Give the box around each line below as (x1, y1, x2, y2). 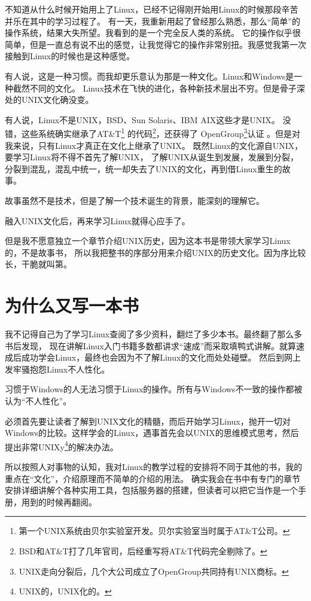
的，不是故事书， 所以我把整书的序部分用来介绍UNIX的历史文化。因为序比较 (5, 246, 306, 258)
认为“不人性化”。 (5, 395, 72, 407)
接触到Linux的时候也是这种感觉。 (5, 50, 135, 62)
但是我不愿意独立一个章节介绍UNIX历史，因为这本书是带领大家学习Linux (5, 234, 291, 247)
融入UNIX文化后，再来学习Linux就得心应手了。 (5, 214, 190, 227)
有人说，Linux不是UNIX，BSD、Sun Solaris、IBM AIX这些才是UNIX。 (5, 113, 280, 126)
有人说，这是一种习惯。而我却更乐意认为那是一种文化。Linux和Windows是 (5, 69, 294, 82)
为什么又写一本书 (5, 293, 139, 318)
